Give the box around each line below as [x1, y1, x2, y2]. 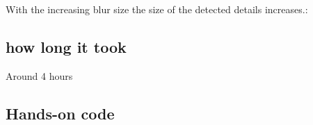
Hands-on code [6, 102, 115, 124]
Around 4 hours [6, 68, 73, 83]
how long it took [6, 35, 127, 57]
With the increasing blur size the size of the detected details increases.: [6, 2, 308, 16]
